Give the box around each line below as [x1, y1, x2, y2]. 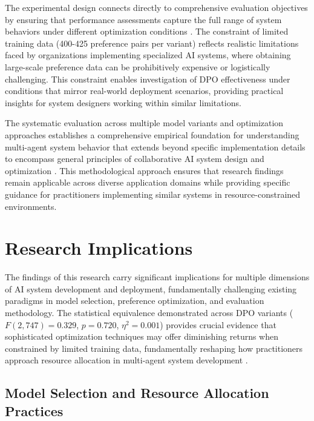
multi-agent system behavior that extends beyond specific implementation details [5, 140, 306, 153]
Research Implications [5, 235, 193, 260]
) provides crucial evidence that [160, 318, 276, 331]
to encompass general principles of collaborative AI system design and [5, 152, 264, 165]
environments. [5, 200, 57, 212]
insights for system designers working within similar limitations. [5, 96, 241, 109]
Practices [5, 401, 64, 420]
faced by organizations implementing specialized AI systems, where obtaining [5, 49, 291, 61]
